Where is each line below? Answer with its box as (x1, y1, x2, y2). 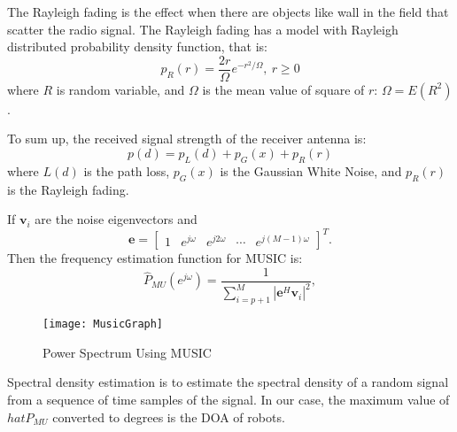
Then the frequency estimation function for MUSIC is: (7, 249, 303, 267)
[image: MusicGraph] (43, 318, 164, 331)
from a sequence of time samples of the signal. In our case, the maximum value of (7, 390, 450, 408)
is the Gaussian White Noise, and (220, 161, 402, 180)
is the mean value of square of (202, 80, 365, 98)
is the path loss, (83, 161, 170, 180)
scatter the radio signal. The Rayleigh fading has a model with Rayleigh (7, 19, 399, 38)
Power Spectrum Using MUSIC (43, 343, 212, 361)
